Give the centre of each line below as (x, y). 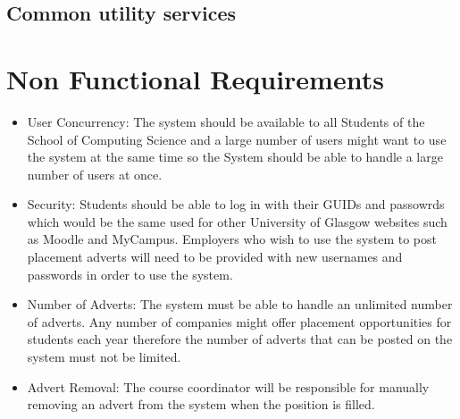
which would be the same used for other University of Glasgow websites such (237, 221)
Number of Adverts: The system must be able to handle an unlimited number (240, 304)
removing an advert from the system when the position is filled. (201, 404)
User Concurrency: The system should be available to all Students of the (226, 121)
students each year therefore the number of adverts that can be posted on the (240, 339)
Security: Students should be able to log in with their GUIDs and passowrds (236, 204)
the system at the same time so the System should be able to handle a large (235, 157)
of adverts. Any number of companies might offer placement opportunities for (239, 321)
